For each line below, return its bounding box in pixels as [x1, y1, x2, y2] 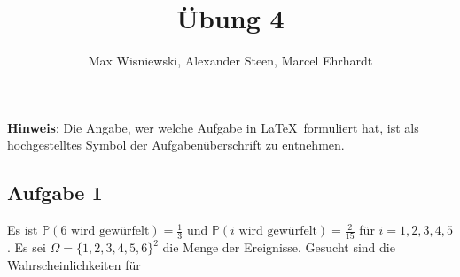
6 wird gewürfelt [60, 225, 150, 238]
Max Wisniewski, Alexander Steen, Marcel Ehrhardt [88, 51, 373, 70]
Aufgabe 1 [7, 179, 103, 206]
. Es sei [7, 238, 46, 257]
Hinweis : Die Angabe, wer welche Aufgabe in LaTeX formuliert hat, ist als [7, 118, 419, 136]
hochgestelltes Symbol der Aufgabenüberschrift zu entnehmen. [7, 135, 345, 154]
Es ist [7, 220, 38, 239]
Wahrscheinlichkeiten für [7, 256, 141, 274]
